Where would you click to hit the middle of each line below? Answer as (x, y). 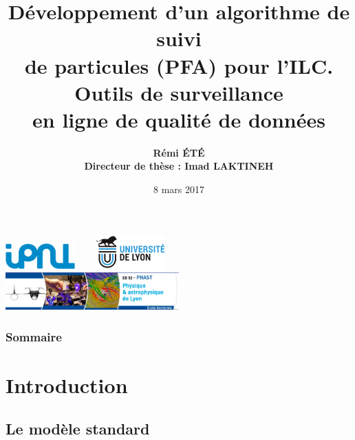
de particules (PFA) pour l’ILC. (179, 65)
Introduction (67, 384)
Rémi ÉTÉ (179, 152)
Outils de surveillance (179, 92)
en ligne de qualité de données (179, 119)
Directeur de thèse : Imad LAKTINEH (179, 166)
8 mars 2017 (179, 189)
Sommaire (34, 336)
